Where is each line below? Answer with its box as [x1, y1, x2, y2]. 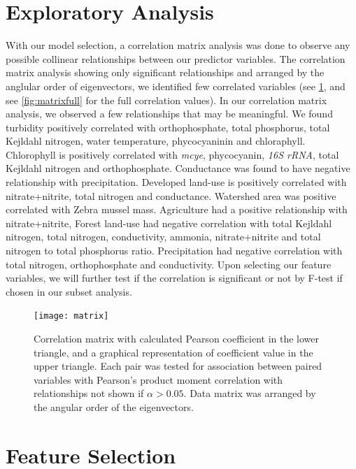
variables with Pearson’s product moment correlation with [34, 372, 283, 387]
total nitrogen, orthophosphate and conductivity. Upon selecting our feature [6, 257, 332, 271]
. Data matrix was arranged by [183, 386, 316, 401]
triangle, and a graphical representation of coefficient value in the [34, 345, 313, 359]
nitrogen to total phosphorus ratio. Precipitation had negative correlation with [6, 243, 343, 258]
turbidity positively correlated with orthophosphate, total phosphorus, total [6, 120, 330, 134]
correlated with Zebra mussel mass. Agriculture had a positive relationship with [6, 202, 348, 217]
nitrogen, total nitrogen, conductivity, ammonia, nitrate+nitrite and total [6, 229, 321, 244]
